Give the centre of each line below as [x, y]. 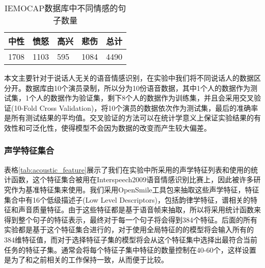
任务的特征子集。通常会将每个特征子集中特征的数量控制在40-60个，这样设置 [130, 249]
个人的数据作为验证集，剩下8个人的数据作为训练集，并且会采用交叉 [141, 98]
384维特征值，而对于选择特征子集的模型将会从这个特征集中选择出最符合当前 [131, 239]
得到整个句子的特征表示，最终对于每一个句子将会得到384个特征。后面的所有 [131, 219]
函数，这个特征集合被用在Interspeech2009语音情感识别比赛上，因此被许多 [132, 179]
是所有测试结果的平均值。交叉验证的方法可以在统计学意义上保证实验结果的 [129, 118]
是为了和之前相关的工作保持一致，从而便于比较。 [86, 260]
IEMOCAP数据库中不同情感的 [61, 8]
